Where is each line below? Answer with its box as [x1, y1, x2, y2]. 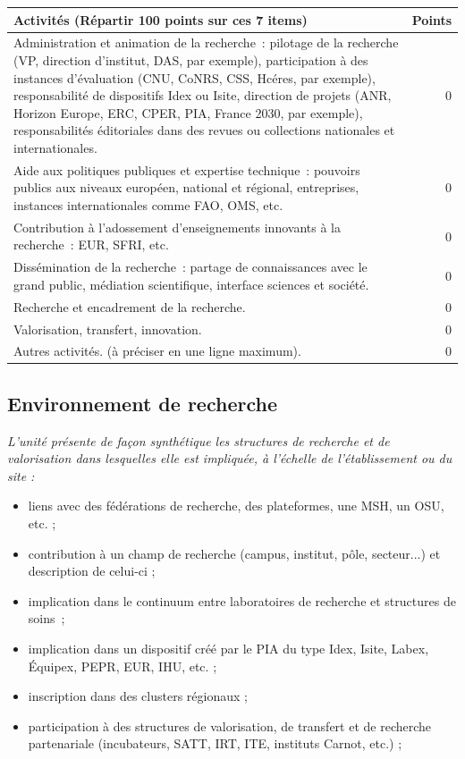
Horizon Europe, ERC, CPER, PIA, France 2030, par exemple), [13, 103, 363, 122]
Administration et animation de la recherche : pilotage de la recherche [13, 33, 399, 52]
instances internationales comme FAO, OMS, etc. [13, 195, 283, 214]
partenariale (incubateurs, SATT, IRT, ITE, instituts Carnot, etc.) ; [28, 734, 402, 753]
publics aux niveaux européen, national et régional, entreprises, [13, 178, 359, 197]
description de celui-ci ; [28, 561, 156, 580]
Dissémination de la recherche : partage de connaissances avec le [13, 257, 368, 276]
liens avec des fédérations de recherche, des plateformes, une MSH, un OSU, [28, 496, 444, 515]
